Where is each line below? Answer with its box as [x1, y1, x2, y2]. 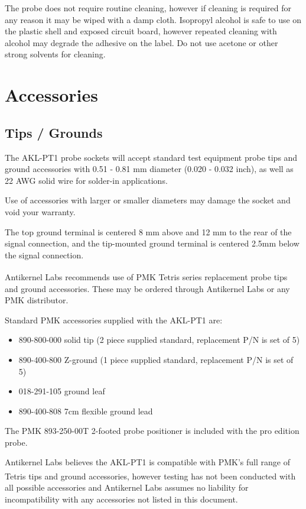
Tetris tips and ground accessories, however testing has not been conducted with [5, 469, 296, 482]
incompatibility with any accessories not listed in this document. [5, 492, 238, 505]
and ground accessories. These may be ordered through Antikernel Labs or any [5, 282, 290, 294]
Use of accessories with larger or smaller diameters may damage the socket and [5, 194, 291, 206]
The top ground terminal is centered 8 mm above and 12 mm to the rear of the [5, 225, 292, 238]
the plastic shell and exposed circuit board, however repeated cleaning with [5, 25, 277, 37]
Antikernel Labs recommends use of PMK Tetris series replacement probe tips [5, 270, 288, 283]
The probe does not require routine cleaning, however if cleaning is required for [5, 2, 292, 14]
